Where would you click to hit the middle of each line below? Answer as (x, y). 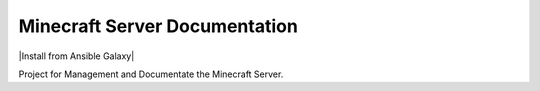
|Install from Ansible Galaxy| (76, 56)
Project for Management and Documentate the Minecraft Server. (151, 74)
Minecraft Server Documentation (158, 26)
